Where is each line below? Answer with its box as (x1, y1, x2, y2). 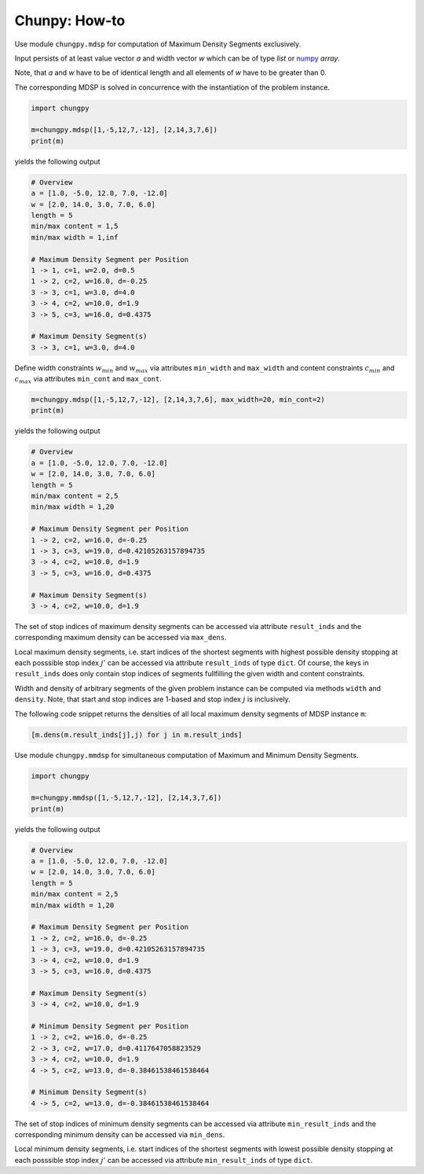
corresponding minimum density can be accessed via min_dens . (14, 1130, 225, 1139)
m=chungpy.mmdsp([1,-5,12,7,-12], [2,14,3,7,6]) (31, 793, 222, 802)
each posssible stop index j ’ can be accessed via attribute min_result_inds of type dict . (14, 1155, 313, 1165)
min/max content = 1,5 (31, 222, 119, 231)
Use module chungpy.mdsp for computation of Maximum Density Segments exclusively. (14, 39, 302, 49)
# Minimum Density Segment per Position (31, 1021, 188, 1030)
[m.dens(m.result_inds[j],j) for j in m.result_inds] (31, 730, 243, 739)
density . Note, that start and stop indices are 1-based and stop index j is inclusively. (14, 694, 291, 704)
